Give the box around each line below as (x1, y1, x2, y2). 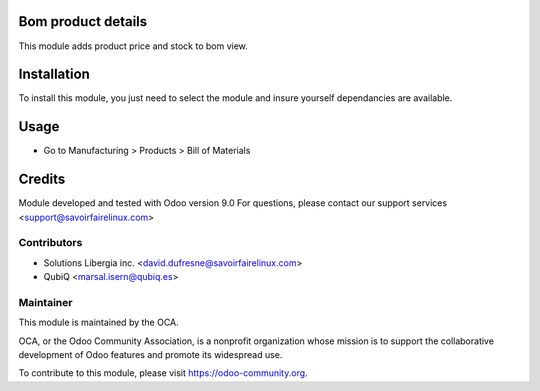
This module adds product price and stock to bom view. (18, 40, 249, 52)
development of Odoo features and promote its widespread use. (18, 349, 283, 361)
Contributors (18, 236, 83, 250)
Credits (18, 171, 66, 188)
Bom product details (18, 13, 148, 30)
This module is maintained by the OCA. (18, 316, 179, 329)
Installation (18, 66, 90, 83)
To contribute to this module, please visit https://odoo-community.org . (18, 367, 309, 379)
